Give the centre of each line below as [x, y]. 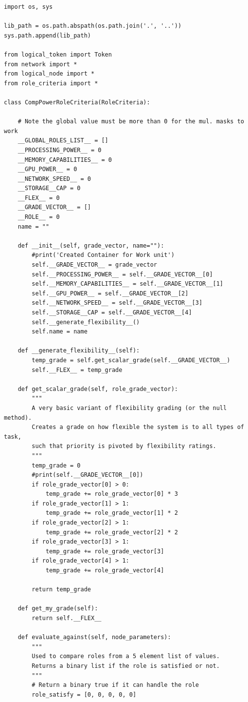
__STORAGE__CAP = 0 [49, 188]
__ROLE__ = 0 [39, 217]
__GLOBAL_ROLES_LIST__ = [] [63, 141]
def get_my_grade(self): [58, 609]
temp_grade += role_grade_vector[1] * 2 [112, 513]
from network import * [41, 64]
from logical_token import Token [58, 54]
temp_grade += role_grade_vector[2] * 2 [112, 532]
